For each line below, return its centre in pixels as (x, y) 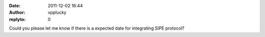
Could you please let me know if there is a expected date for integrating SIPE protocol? (97, 28)
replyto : (17, 19)
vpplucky (57, 13)
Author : (17, 13)
